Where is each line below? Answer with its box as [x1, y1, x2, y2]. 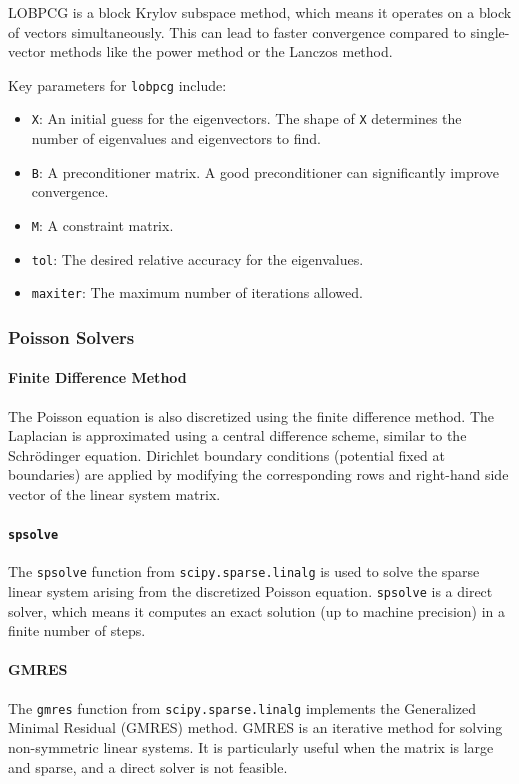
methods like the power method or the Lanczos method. [50, 41, 393, 62]
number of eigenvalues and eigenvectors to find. [31, 128, 321, 149]
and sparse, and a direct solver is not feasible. [8, 756, 288, 777]
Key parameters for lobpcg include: [8, 74, 227, 95]
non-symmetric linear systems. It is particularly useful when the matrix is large [8, 736, 494, 757]
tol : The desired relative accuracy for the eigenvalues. [31, 248, 364, 269]
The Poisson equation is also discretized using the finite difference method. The [8, 405, 495, 426]
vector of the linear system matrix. [8, 483, 221, 504]
